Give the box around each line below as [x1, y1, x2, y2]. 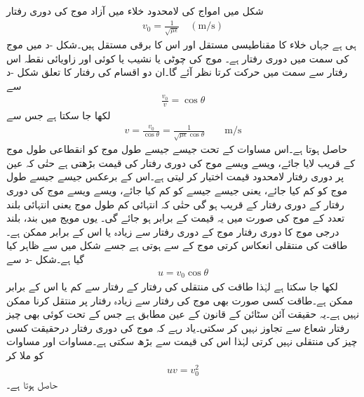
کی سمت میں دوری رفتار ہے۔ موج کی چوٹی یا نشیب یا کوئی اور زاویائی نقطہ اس [6, 51, 349, 65]
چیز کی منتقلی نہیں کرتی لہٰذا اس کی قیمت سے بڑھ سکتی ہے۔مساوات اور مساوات [6, 334, 358, 349]
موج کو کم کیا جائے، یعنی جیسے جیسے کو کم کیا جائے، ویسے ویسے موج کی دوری [6, 182, 348, 197]
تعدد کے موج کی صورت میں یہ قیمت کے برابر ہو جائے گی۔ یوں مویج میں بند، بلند [6, 210, 345, 225]
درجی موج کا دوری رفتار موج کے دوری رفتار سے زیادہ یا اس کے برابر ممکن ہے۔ [6, 224, 339, 238]
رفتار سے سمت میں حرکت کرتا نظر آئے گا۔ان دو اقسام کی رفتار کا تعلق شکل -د [6, 65, 348, 79]
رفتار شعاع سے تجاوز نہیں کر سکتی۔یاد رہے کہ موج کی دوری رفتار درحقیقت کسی [6, 320, 350, 335]
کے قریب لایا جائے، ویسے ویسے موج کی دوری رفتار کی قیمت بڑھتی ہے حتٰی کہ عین [6, 155, 356, 170]
